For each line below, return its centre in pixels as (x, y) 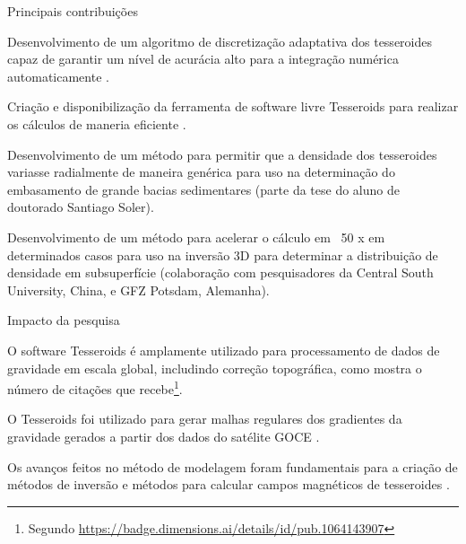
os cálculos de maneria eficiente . (97, 123)
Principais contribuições (73, 11)
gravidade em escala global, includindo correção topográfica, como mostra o (215, 368)
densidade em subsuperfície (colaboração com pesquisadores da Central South (220, 272)
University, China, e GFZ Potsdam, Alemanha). (138, 290)
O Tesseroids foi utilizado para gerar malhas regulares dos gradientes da (205, 419)
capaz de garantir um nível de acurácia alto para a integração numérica (203, 59)
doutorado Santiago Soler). (81, 207)
